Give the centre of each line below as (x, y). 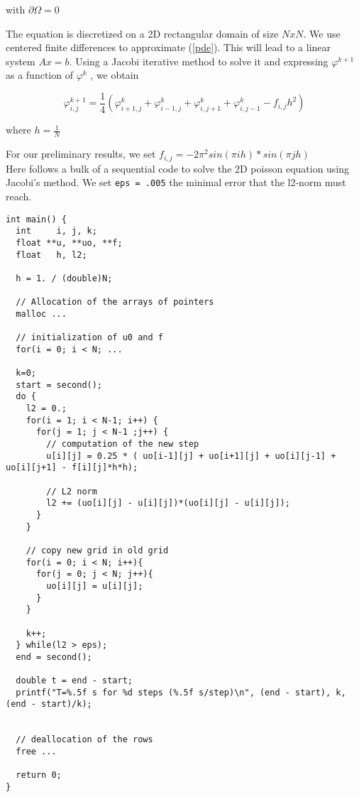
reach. (19, 196)
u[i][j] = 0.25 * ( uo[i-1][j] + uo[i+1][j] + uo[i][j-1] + (191, 456)
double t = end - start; (74, 681)
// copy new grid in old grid (97, 550)
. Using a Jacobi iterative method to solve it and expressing (199, 61)
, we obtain (115, 75)
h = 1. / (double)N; (64, 278)
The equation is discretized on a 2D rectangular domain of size (142, 33)
